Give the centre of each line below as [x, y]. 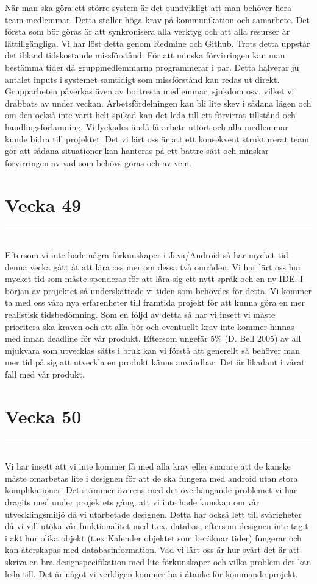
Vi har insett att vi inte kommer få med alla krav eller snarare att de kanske [148, 466]
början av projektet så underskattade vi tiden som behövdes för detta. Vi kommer [158, 290]
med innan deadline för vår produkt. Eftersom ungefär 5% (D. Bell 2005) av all [153, 338]
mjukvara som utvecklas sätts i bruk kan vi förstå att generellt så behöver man [153, 350]
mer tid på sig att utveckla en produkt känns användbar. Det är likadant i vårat [155, 362]
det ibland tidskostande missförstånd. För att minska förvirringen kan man [145, 55]
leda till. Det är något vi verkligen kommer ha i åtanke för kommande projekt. [151, 573]
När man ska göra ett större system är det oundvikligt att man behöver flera [148, 7]
